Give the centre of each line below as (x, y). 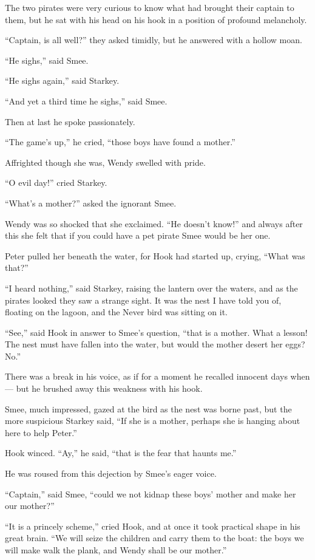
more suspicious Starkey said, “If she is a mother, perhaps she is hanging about (153, 421)
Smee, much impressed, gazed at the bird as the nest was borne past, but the (148, 408)
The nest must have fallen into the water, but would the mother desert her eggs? (155, 344)
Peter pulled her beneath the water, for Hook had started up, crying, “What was (155, 255)
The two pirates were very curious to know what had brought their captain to (150, 7)
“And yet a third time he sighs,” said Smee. (86, 101)
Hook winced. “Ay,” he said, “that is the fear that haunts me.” (121, 453)
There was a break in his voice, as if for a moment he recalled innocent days (146, 376)
